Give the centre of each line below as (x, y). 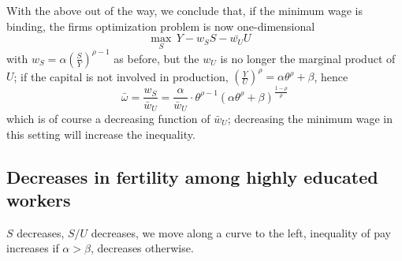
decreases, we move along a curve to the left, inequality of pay (241, 232)
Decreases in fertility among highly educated (192, 176)
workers (39, 199)
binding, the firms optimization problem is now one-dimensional (161, 26)
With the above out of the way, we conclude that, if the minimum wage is (184, 10)
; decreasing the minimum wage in (310, 118)
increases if (33, 248)
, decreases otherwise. (142, 248)
